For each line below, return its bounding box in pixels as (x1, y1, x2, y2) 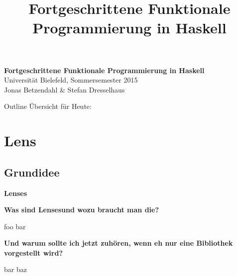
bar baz (4, 264, 27, 275)
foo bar (4, 221, 26, 231)
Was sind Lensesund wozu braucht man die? (4, 204, 159, 215)
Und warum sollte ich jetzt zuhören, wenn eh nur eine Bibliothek (4, 238, 233, 248)
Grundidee (4, 164, 60, 180)
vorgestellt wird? (4, 247, 63, 258)
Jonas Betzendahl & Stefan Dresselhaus (4, 84, 125, 94)
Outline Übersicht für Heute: (4, 101, 92, 111)
